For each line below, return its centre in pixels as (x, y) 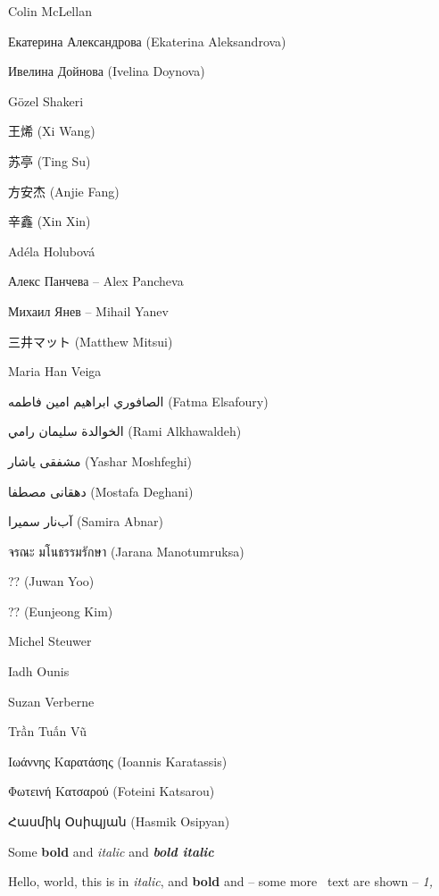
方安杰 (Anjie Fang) (64, 191)
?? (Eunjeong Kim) (61, 611)
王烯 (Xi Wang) (52, 131)
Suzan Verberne (51, 701)
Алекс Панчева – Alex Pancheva (96, 281)
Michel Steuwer (50, 641)
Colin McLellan (50, 11)
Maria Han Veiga (55, 371)
